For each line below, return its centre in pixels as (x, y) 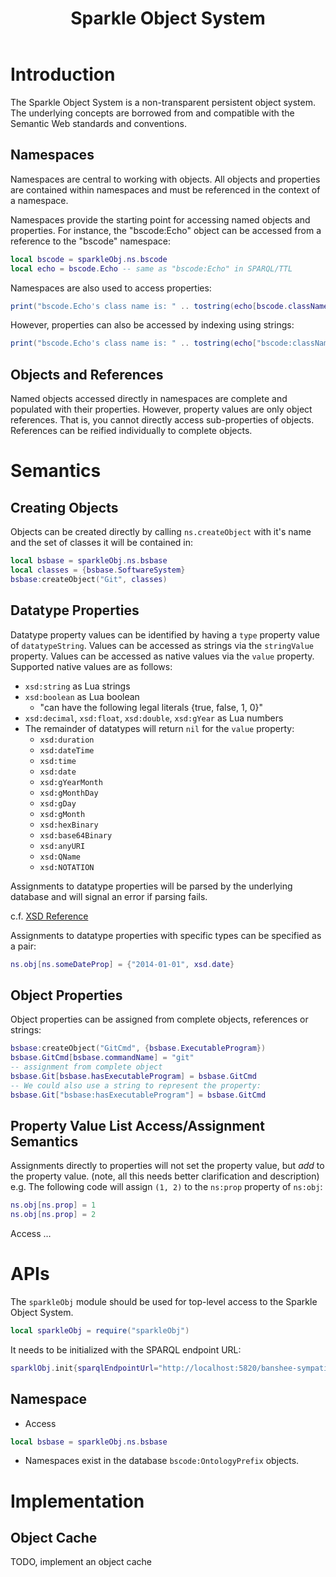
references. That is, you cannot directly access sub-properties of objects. (162, 420)
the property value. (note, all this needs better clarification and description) (165, 1176)
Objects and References (87, 374)
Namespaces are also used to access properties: (111, 288)
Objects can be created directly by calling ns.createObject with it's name (161, 532)
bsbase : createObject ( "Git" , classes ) (89, 579)
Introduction (63, 74)
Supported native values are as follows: (91, 666)
